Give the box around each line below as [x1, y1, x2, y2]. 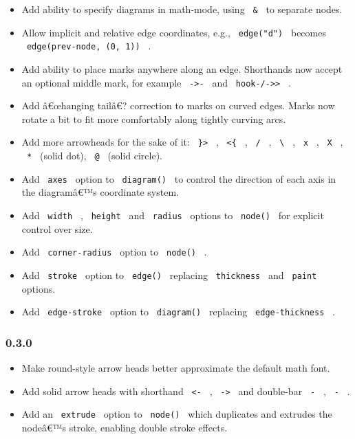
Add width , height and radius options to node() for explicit [21, 207, 324, 222]
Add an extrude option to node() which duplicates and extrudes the [21, 407, 332, 421]
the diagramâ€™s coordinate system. [21, 185, 179, 199]
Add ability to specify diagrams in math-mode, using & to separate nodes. [21, 2, 343, 16]
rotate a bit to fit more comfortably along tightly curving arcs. [21, 111, 286, 126]
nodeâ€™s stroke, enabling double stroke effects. [21, 420, 228, 434]
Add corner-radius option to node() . [21, 245, 207, 259]
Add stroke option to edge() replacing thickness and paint [21, 267, 317, 282]
